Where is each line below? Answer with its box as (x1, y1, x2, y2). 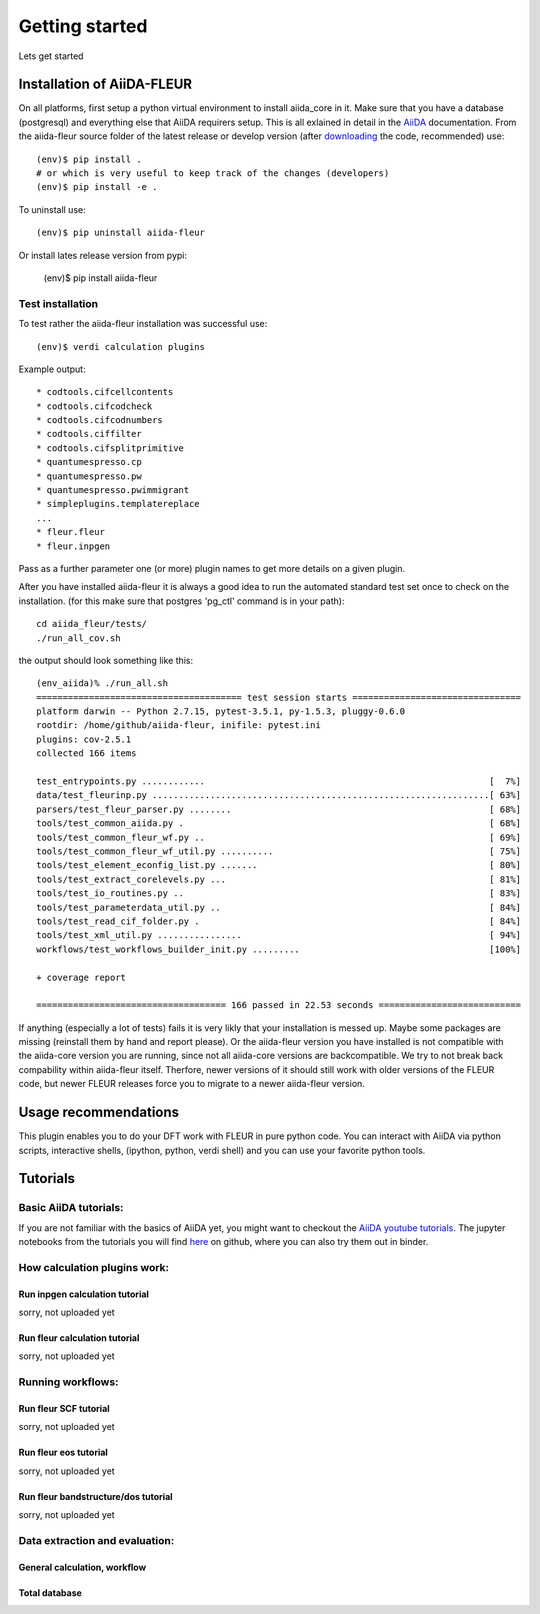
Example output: (18, 363, 86, 375)
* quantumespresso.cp (36, 456, 142, 468)
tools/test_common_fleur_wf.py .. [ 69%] (36, 831, 522, 843)
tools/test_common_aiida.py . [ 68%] (36, 818, 522, 829)
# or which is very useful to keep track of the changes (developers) (36, 168, 390, 179)
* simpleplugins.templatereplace (36, 498, 200, 510)
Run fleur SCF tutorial (18, 1403, 110, 1414)
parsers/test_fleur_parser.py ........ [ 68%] (36, 803, 522, 815)
